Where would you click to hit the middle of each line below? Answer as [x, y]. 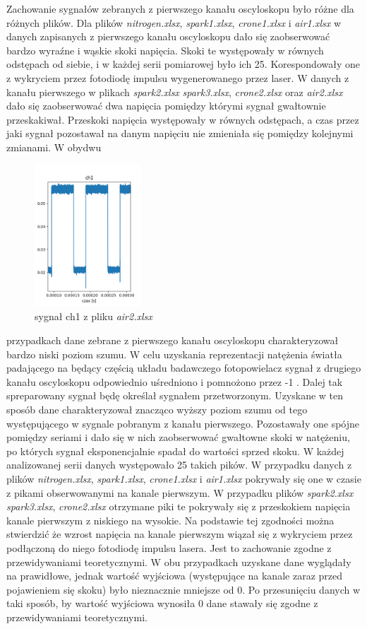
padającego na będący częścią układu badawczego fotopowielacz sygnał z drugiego [184, 368]
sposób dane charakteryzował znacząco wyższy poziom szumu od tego [157, 409]
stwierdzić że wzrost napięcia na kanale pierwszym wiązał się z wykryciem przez [180, 534]
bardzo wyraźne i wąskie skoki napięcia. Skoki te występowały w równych [165, 50]
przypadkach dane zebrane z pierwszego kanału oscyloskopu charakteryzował [173, 340]
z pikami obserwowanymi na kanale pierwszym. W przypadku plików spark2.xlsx [180, 492]
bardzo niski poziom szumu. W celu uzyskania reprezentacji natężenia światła [174, 354]
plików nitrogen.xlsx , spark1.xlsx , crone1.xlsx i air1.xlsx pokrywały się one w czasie [184, 478]
